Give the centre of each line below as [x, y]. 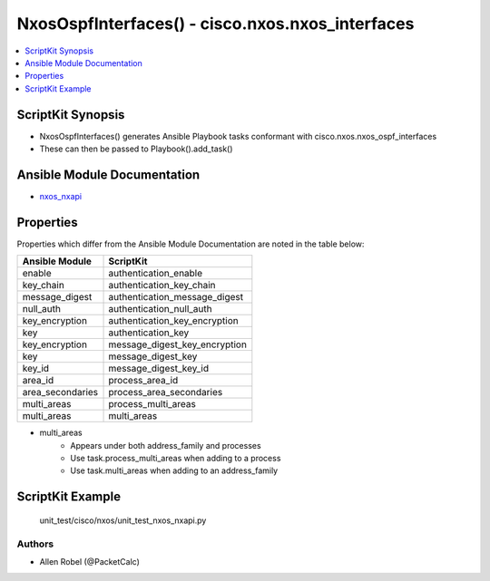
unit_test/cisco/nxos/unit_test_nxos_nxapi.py [123, 520]
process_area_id [143, 381]
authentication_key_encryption [174, 321]
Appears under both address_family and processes [166, 445]
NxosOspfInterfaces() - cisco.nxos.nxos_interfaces [216, 24]
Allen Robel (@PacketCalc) [90, 561]
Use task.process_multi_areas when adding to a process [176, 458]
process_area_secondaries [166, 392]
